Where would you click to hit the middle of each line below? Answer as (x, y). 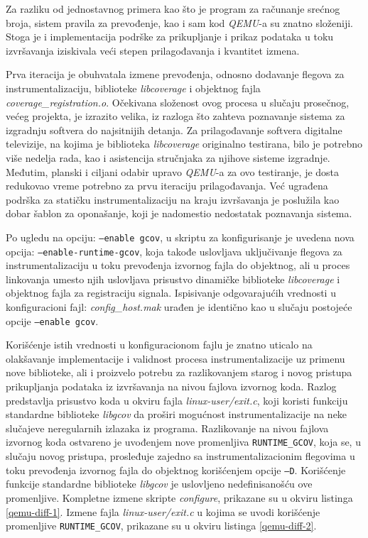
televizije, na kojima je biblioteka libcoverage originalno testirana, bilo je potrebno (184, 144)
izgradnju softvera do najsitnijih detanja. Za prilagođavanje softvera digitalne (174, 130)
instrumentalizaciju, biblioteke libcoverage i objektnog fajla (133, 88)
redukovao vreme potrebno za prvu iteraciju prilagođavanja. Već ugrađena (167, 186)
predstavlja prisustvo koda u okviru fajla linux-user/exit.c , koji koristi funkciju (177, 400)
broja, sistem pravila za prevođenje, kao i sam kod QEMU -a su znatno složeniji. (179, 22)
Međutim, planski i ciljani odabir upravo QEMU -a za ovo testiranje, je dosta (173, 171)
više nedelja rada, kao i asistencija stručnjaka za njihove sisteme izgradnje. (168, 157)
